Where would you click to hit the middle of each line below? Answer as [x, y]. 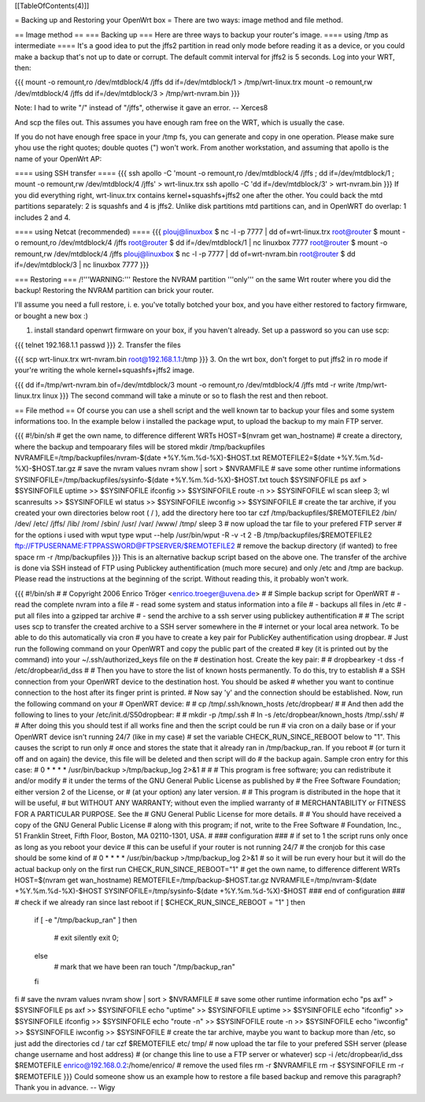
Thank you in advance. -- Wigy [65, 1088]
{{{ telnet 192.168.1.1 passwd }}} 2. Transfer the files [98, 345]
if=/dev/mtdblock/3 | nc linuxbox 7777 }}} [82, 265]
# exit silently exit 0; [87, 938]
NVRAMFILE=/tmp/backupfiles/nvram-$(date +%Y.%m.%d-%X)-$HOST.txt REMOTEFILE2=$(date [175, 458]
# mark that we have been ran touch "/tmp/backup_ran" [144, 967]
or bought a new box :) [51, 316]
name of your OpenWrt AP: [58, 158]
